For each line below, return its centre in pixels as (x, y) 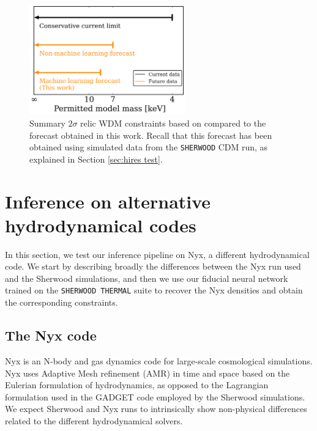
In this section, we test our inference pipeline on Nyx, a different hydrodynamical (157, 254)
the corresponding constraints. (62, 302)
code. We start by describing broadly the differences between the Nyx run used (153, 266)
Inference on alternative (108, 201)
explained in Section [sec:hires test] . (96, 159)
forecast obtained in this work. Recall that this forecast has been (151, 135)
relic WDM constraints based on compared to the (173, 123)
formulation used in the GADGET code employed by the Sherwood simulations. (155, 396)
